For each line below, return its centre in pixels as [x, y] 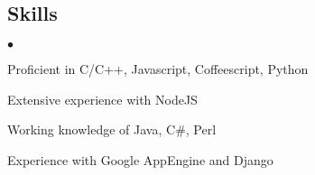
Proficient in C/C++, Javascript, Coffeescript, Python [158, 69]
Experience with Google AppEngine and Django [140, 159]
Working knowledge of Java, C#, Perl [112, 129]
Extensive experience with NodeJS [102, 99]
